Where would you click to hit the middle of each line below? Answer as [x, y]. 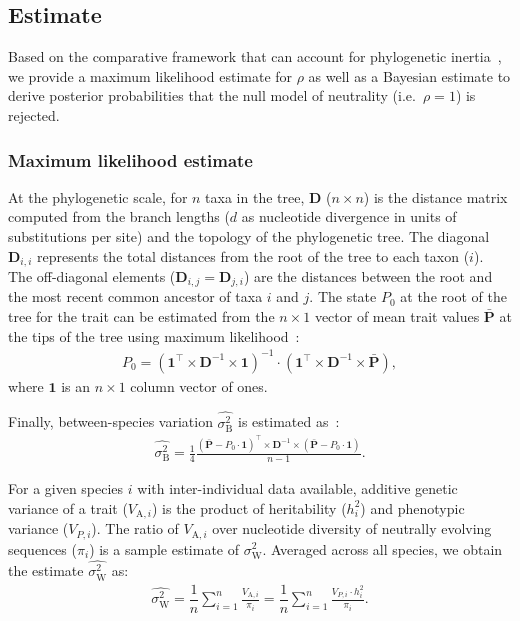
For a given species [66, 488]
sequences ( [42, 548]
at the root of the [453, 296]
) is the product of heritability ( [249, 507]
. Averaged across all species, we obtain [382, 548]
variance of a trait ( [68, 507]
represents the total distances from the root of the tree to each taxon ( [253, 255]
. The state [343, 296]
